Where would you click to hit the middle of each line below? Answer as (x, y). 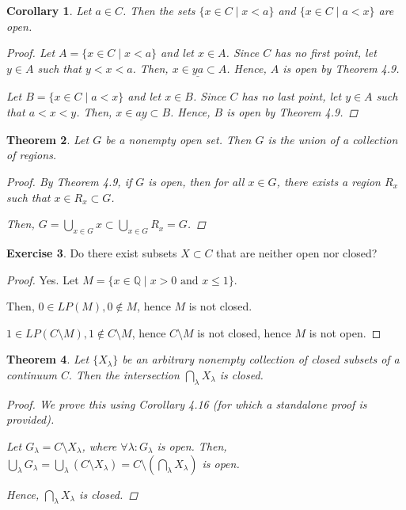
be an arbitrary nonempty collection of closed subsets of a (261, 359)
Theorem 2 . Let (48, 139)
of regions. (32, 155)
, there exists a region (328, 181)
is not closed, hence (244, 332)
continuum (32, 374)
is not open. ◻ (345, 332)
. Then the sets (159, 10)
